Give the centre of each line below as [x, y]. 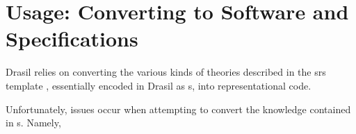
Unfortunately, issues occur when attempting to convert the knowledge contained [178, 109]
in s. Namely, [33, 123]
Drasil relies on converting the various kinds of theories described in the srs [166, 72]
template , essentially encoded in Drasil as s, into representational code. [159, 85]
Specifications [72, 39]
